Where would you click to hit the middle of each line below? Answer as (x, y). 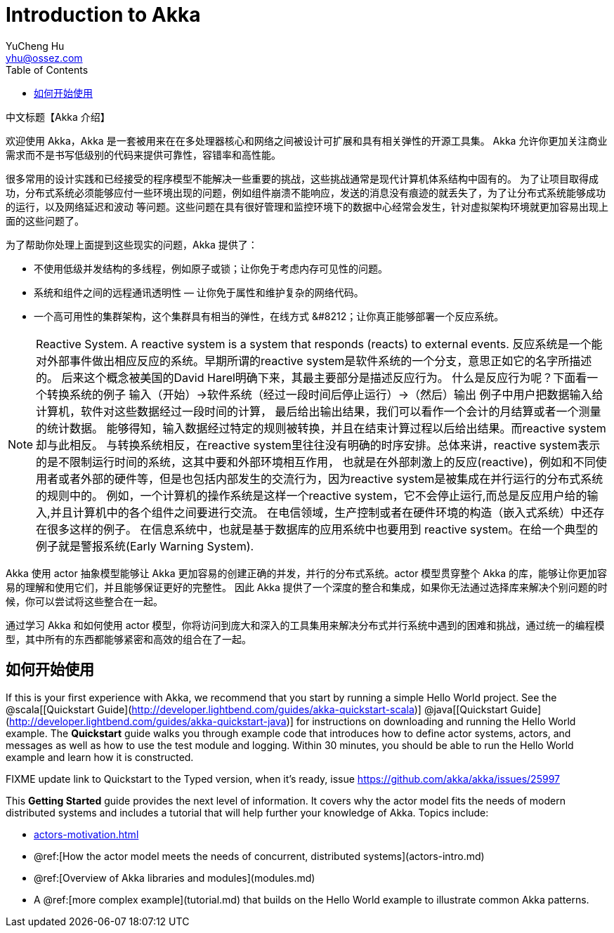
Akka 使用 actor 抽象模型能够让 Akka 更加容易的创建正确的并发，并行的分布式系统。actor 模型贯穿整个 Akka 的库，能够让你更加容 (307, 573)
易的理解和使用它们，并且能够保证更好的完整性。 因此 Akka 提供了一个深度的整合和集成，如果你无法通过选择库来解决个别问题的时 (307, 587)
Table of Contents (47, 70)
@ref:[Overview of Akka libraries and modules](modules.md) (175, 878)
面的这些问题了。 (45, 220)
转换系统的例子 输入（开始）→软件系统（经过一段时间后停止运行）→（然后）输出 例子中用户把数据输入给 (325, 394)
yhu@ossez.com (44, 58)
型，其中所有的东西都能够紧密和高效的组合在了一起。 (129, 639)
